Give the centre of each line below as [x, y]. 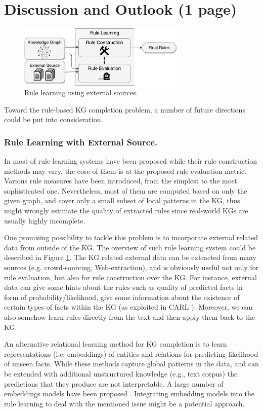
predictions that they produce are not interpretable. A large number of [114, 383]
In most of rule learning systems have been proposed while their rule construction [131, 161]
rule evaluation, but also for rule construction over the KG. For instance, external [130, 277]
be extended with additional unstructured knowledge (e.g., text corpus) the [121, 373]
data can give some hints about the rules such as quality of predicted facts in [123, 287]
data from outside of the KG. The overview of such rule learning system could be [130, 247]
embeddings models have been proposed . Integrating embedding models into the [129, 394]
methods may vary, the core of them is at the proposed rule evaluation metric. [125, 171]
